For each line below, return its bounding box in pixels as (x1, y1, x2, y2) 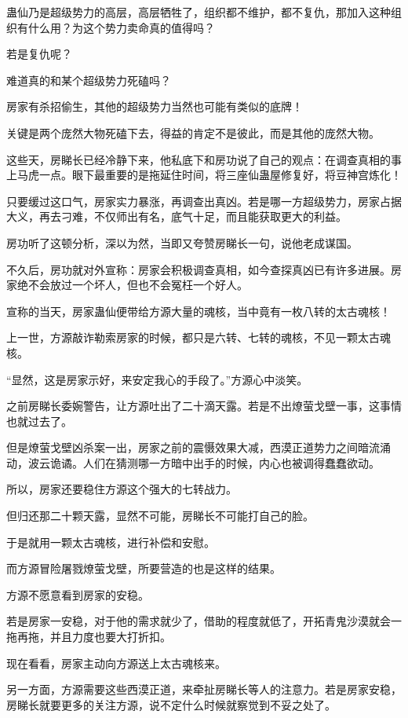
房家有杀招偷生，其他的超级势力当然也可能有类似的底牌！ (6, 98, 303, 115)
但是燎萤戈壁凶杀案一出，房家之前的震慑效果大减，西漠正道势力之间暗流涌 (6, 439, 391, 456)
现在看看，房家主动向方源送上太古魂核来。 (6, 654, 226, 671)
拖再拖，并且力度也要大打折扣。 (6, 628, 171, 645)
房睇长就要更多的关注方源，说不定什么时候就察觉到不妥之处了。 (6, 696, 336, 713)
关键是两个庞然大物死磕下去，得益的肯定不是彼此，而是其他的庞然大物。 (6, 124, 380, 141)
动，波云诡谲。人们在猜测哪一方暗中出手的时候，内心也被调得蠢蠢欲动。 (6, 454, 380, 471)
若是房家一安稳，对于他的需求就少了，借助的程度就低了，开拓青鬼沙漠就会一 (6, 613, 402, 629)
